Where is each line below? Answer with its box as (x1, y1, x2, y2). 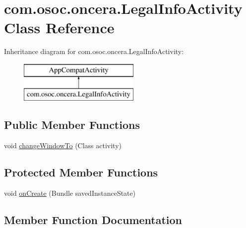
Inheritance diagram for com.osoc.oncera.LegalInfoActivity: (4, 46, 184, 57)
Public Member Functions (4, 117, 140, 132)
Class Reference (4, 17, 115, 38)
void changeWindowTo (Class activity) (4, 140, 122, 151)
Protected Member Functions (4, 165, 158, 180)
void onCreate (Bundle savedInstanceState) (4, 188, 136, 198)
